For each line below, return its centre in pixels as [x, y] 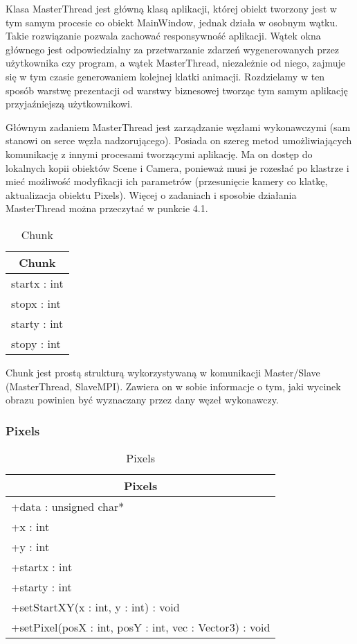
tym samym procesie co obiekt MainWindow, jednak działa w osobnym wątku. [172, 22]
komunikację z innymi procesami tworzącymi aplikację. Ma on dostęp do [159, 154]
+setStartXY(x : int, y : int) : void [95, 607]
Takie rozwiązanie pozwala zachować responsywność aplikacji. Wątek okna [163, 36]
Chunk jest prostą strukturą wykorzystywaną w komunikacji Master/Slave [163, 372]
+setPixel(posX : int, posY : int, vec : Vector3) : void [141, 627]
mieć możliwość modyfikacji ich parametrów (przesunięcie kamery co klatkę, [167, 181]
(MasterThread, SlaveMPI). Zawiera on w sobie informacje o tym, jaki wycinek [173, 386]
